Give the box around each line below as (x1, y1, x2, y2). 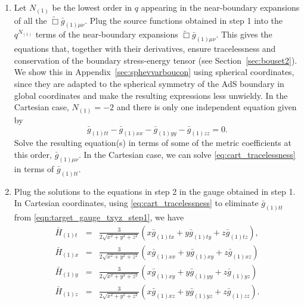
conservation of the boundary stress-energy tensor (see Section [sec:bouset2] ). (14, 54, 297, 66)
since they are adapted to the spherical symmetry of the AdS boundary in (14, 77, 284, 90)
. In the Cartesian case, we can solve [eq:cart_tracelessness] (78, 148, 296, 160)
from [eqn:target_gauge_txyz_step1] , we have (14, 211, 184, 223)
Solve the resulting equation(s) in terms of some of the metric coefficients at (14, 136, 291, 149)
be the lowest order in (52, 1, 132, 13)
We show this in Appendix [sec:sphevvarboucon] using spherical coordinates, (14, 66, 294, 78)
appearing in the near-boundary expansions (141, 1, 300, 13)
